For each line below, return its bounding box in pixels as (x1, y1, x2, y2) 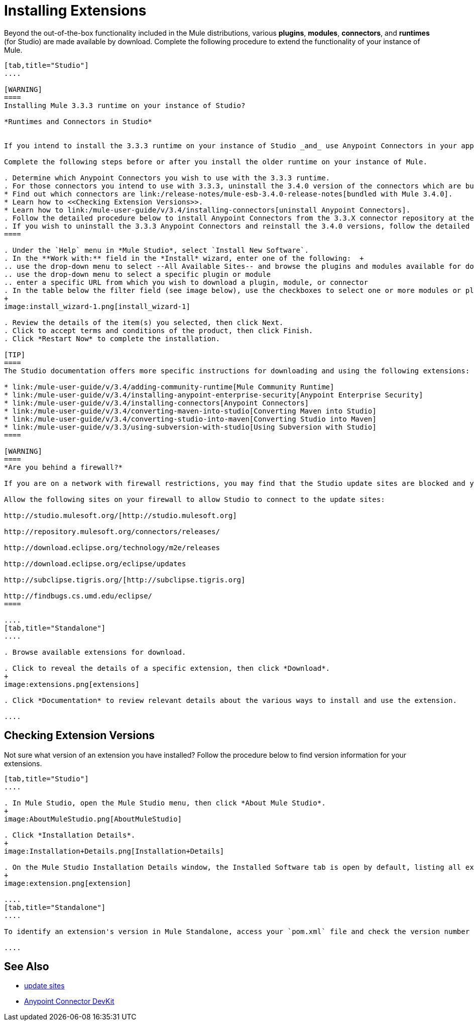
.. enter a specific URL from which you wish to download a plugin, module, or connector (4, 278, 368, 286)
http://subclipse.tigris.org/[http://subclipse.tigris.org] (4, 575, 246, 584)
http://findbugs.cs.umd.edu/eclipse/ (4, 591, 153, 600)
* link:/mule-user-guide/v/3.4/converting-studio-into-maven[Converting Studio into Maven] (4, 415, 377, 423)
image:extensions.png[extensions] (4, 680, 140, 688)
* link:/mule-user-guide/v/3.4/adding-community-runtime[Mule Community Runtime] (4, 382, 334, 391)
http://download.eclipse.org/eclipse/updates (4, 559, 186, 568)
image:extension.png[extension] (4, 879, 131, 887)
